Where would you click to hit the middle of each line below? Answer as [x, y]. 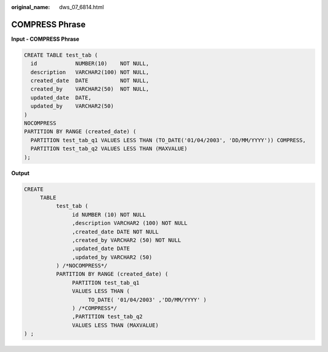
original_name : [31, 7]
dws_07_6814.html [82, 7]
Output [20, 173]
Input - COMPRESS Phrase [45, 39]
